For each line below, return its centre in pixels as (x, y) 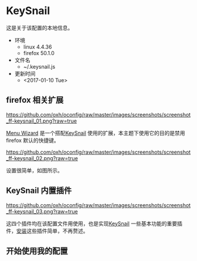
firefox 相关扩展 (35, 100)
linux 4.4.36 (38, 47)
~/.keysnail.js (39, 66)
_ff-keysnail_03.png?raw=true (42, 211)
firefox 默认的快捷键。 (33, 140)
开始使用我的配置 (37, 251)
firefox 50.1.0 (39, 53)
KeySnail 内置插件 (39, 191)
